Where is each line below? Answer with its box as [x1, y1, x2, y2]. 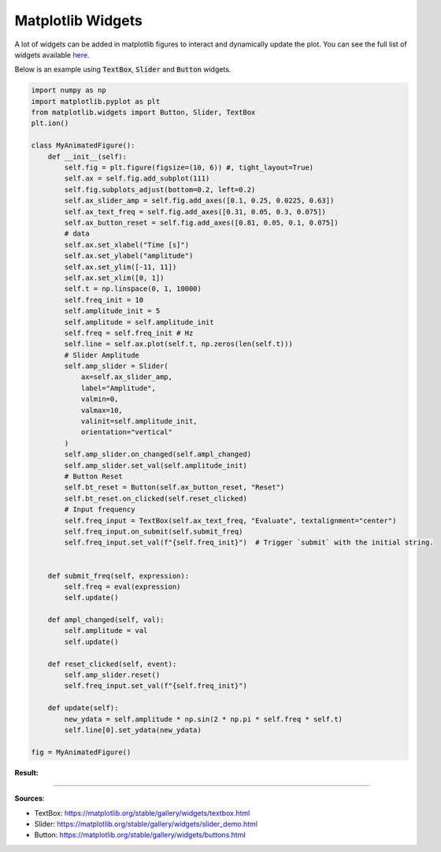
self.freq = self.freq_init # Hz [64, 328, 194, 337]
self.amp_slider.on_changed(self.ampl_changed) [64, 450, 252, 459]
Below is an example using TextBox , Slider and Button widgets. [14, 65, 232, 74]
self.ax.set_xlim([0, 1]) [64, 273, 165, 282]
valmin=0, [80, 395, 119, 404]
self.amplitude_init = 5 [64, 307, 161, 315]
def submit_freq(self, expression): [47, 571, 189, 580]
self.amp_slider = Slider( [64, 362, 169, 370]
